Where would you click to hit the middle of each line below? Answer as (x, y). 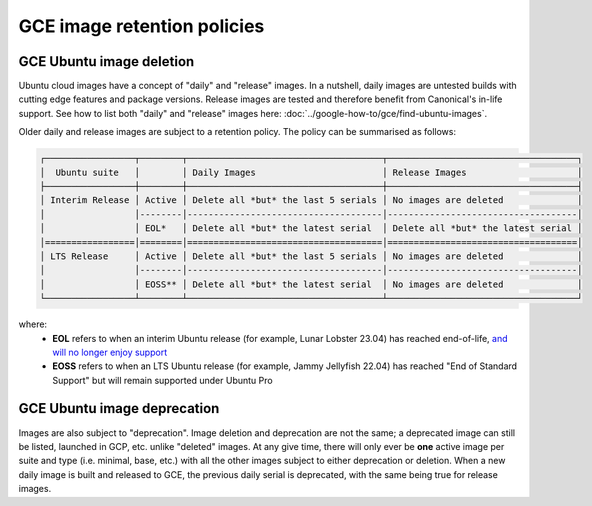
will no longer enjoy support (110, 352)
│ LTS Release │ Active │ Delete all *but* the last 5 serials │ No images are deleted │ (311, 256)
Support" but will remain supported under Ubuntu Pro (163, 380)
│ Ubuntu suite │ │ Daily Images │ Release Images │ (311, 172)
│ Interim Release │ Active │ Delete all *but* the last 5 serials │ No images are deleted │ (311, 200)
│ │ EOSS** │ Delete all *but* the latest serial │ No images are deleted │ (311, 284)
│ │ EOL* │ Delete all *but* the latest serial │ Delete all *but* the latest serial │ (311, 228)
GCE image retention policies (141, 26)
